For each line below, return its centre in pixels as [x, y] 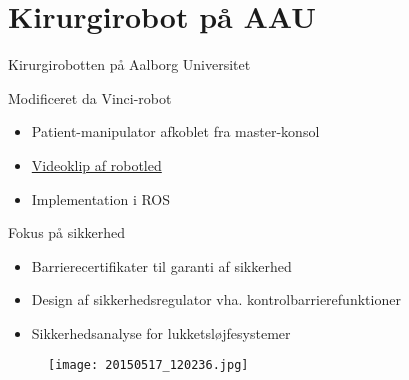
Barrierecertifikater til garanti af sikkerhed [161, 265]
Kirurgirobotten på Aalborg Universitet [129, 64]
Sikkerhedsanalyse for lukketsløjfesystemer [161, 332]
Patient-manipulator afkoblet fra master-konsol [175, 131]
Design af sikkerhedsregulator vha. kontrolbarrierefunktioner [216, 299]
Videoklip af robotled [96, 164]
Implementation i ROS [101, 198]
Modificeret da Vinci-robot [90, 97]
